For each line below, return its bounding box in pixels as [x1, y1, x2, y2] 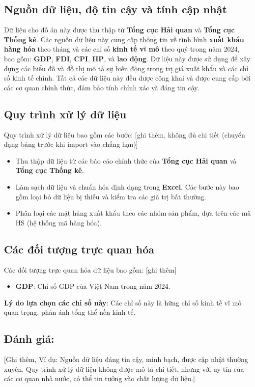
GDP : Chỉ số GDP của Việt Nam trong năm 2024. [15, 281, 170, 291]
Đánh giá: [4, 331, 55, 346]
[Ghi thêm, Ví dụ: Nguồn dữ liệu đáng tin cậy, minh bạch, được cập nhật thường [4, 354, 248, 364]
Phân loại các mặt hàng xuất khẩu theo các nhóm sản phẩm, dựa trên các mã [15, 208, 251, 218]
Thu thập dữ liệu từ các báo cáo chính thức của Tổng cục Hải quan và [15, 155, 237, 166]
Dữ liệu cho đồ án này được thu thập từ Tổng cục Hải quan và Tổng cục [4, 25, 235, 35]
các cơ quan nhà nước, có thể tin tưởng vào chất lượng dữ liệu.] [4, 373, 195, 384]
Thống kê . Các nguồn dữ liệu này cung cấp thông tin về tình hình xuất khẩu [4, 34, 244, 44]
